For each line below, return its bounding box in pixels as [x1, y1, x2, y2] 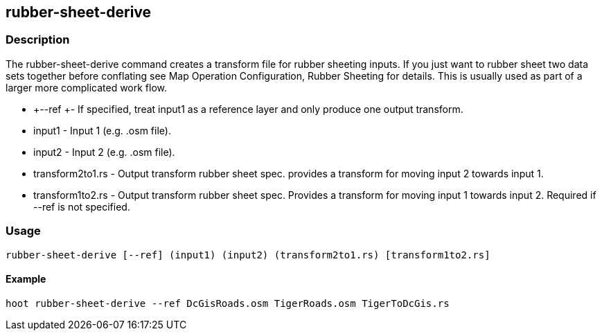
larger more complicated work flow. [6, 81, 168, 94]
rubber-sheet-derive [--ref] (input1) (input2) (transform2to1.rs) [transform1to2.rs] [6, 249, 490, 260]
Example [6, 273, 46, 285]
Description [6, 33, 70, 47]
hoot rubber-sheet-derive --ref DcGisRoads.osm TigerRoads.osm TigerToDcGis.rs [6, 297, 450, 309]
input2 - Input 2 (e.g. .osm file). [33, 145, 175, 158]
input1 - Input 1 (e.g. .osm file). [33, 124, 171, 136]
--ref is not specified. [33, 200, 130, 213]
